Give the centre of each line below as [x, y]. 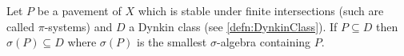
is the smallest [172, 42]
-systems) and [78, 26]
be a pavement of [79, 10]
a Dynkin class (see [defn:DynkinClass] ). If [233, 26]
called [20, 26]
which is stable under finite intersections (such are [261, 10]
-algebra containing [264, 42]
